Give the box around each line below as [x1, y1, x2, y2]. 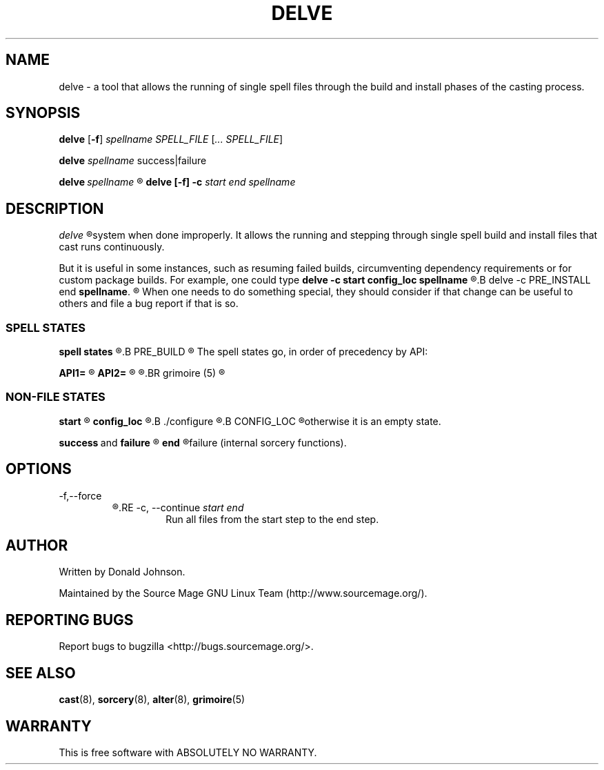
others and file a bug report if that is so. [59, 297, 239, 310]
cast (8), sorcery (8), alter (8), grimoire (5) [59, 693, 245, 706]
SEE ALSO [6, 664, 76, 682]
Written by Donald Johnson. [59, 566, 185, 578]
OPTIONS [6, 460, 72, 478]
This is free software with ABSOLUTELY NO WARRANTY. [59, 747, 317, 758]
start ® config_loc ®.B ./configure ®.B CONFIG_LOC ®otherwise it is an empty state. [59, 415, 441, 427]
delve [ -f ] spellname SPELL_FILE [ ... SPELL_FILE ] [59, 133, 283, 146]
